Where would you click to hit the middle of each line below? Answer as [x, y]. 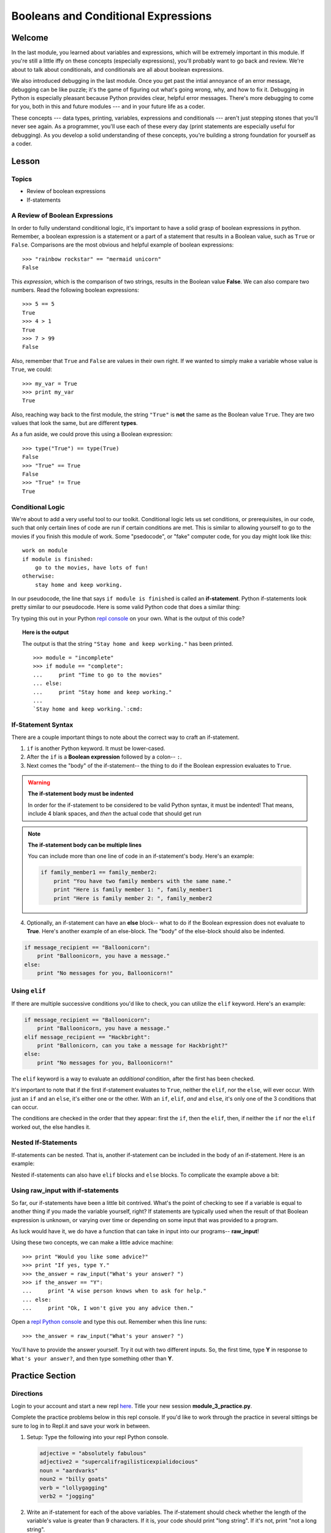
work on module [45, 551]
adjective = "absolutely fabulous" [93, 1453]
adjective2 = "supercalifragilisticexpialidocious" [119, 1462]
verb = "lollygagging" [74, 1488]
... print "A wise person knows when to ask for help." [114, 1291]
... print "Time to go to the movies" [97, 675]
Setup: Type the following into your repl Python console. [97, 1437]
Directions [27, 1394]
